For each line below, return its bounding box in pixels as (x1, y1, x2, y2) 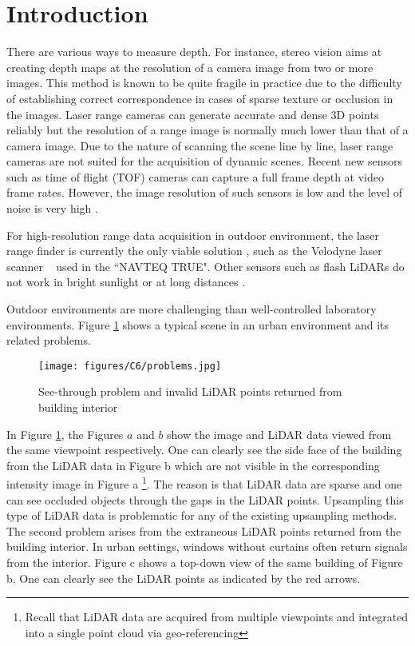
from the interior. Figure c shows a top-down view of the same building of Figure (6, 554, 403, 571)
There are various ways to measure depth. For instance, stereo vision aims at (6, 43, 382, 60)
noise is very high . (6, 200, 98, 217)
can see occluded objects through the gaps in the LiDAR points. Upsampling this (6, 491, 404, 508)
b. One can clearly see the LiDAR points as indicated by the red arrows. (6, 569, 361, 586)
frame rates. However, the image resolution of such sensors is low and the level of (6, 184, 403, 201)
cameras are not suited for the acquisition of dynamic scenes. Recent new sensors (6, 153, 402, 169)
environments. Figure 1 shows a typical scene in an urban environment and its (6, 316, 389, 333)
